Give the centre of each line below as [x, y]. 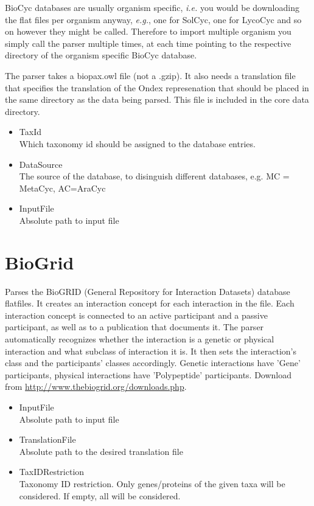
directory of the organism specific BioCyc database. [101, 55]
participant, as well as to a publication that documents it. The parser [134, 327]
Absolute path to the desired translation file [101, 451]
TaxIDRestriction [52, 472]
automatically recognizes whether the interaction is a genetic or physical [140, 339]
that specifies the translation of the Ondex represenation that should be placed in [157, 87]
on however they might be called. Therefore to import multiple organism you [148, 31]
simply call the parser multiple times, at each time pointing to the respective [148, 43]
